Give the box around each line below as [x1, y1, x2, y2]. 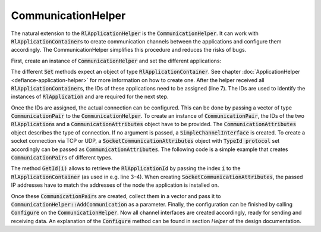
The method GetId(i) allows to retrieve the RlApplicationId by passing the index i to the [11, 165, 241, 172]
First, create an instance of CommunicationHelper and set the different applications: [11, 57, 222, 64]
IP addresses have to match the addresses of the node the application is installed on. [11, 181, 219, 189]
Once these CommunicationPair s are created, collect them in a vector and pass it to [11, 192, 221, 199]
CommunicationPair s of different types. [11, 154, 113, 161]
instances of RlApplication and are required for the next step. [11, 93, 169, 101]
